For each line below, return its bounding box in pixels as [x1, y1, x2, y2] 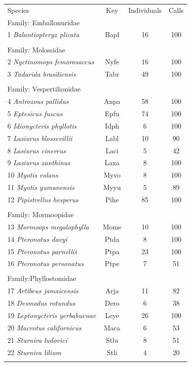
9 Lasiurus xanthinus [7, 157, 71, 168]
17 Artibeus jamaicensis [7, 285, 78, 296]
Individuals [128, 4, 162, 15]
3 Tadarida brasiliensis [7, 69, 76, 79]
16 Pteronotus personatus [7, 258, 84, 269]
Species [7, 4, 30, 15]
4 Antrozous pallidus [7, 96, 69, 106]
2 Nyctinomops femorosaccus [7, 56, 94, 67]
